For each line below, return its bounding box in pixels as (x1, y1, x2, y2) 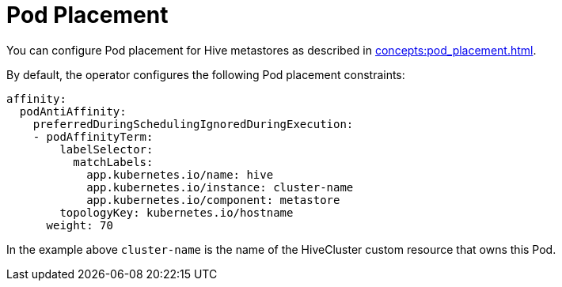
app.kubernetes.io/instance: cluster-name (86, 180, 354, 194)
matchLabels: (73, 155, 154, 168)
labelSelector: (59, 142, 154, 156)
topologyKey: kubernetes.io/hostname (59, 206, 294, 219)
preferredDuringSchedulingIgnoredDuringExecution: (32, 117, 354, 130)
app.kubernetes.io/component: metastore (86, 193, 340, 206)
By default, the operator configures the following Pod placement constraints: (6, 67, 405, 81)
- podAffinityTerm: (32, 130, 154, 143)
